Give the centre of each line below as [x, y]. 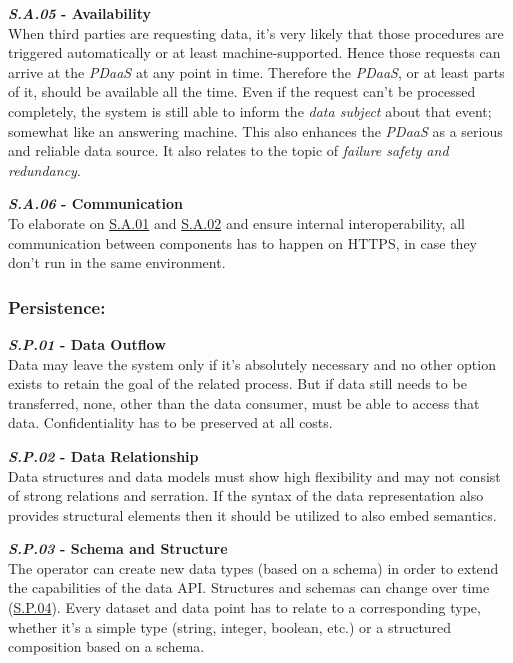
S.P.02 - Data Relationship [103, 455]
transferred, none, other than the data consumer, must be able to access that [244, 402]
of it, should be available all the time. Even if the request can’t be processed [242, 91]
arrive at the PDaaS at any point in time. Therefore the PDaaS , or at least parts [256, 71]
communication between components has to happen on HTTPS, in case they [243, 242]
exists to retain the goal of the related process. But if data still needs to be [237, 383]
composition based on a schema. [106, 646]
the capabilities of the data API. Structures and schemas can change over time [249, 587]
